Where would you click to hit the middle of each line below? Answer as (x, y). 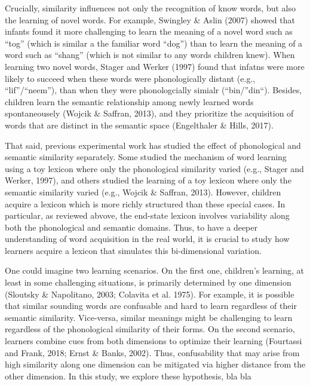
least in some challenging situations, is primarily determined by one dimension (148, 282)
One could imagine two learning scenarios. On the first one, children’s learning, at (155, 270)
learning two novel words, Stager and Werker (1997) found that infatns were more (155, 66)
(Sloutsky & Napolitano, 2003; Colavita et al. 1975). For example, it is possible (150, 294)
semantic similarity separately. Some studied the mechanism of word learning (146, 157)
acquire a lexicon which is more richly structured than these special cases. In (145, 203)
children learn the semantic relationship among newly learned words (129, 101)
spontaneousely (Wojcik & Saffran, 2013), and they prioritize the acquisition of (149, 113)
